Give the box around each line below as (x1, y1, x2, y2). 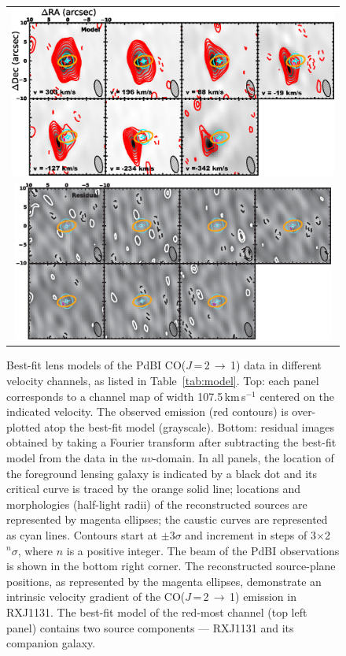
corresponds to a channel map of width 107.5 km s (6, 387, 246, 404)
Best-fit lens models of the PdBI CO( (6, 357, 186, 373)
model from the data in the (6, 449, 138, 465)
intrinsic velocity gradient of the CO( (6, 588, 186, 605)
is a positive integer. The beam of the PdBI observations (66, 542, 340, 558)
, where (17, 542, 53, 558)
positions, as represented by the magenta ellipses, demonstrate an (6, 573, 322, 589)
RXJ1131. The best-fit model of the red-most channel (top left (6, 603, 307, 620)
